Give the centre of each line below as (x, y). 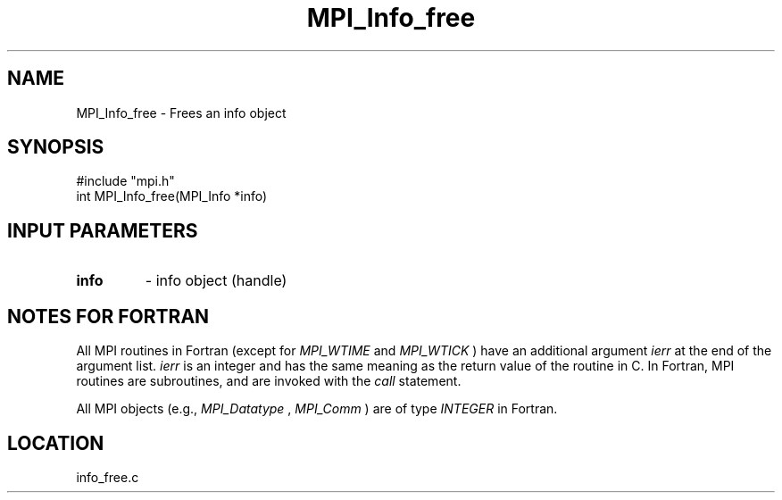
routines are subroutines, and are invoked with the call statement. (269, 381)
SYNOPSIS (56, 147)
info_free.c (108, 477)
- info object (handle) (216, 281)
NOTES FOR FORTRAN (108, 316)
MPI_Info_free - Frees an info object (181, 112)
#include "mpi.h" (125, 181)
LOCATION (56, 443)
